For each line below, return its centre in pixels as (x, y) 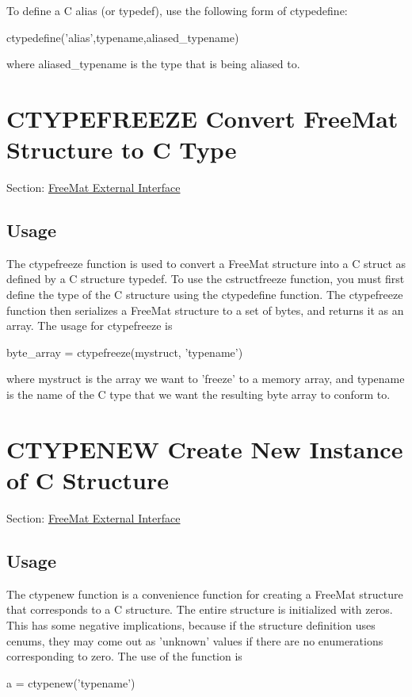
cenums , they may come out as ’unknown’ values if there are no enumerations (195, 640)
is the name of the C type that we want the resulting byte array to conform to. (198, 394)
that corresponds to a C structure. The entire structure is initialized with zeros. (200, 609)
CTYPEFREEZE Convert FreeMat (202, 118)
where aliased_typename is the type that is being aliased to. (153, 64)
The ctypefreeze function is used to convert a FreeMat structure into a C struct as (206, 263)
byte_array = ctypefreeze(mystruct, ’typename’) (125, 352)
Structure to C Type (122, 149)
